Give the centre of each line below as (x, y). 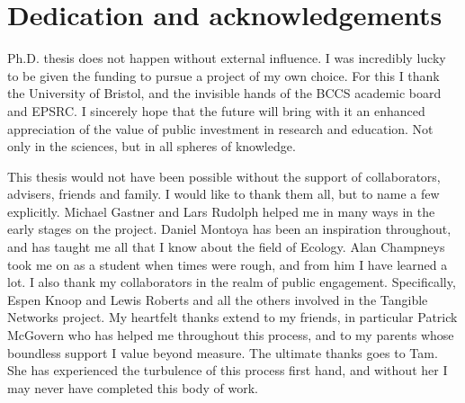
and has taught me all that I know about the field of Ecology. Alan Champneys (226, 247)
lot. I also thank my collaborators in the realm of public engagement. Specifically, (232, 282)
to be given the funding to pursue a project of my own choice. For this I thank (224, 75)
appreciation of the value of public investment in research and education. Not (220, 128)
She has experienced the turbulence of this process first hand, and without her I (228, 370)
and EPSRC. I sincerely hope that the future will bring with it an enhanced (216, 110)
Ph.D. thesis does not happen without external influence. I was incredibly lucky (227, 58)
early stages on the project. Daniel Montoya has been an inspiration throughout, (229, 229)
